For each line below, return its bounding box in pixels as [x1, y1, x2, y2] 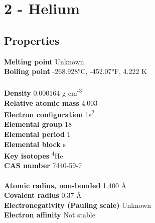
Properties [4, 32, 60, 48]
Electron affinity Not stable [4, 209, 95, 220]
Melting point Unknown [4, 56, 84, 66]
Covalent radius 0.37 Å [4, 190, 82, 200]
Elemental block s [4, 138, 66, 149]
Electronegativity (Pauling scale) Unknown [4, 199, 151, 210]
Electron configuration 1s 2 [4, 108, 95, 119]
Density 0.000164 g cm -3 [4, 86, 82, 98]
